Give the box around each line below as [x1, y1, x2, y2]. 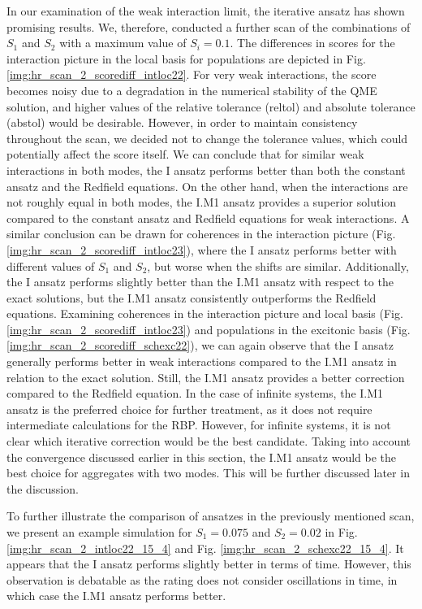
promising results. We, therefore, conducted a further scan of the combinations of [6, 18, 411, 35]
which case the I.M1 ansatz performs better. [6, 587, 226, 604]
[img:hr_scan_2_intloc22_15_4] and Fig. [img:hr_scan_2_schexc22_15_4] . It [6, 539, 404, 556]
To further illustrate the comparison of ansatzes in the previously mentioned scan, [6, 507, 415, 524]
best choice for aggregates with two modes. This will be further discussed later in [6, 464, 410, 481]
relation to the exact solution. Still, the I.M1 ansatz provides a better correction [6, 368, 405, 385]
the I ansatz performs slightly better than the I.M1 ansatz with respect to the [6, 273, 394, 290]
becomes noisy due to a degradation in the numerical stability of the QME [6, 81, 377, 98]
